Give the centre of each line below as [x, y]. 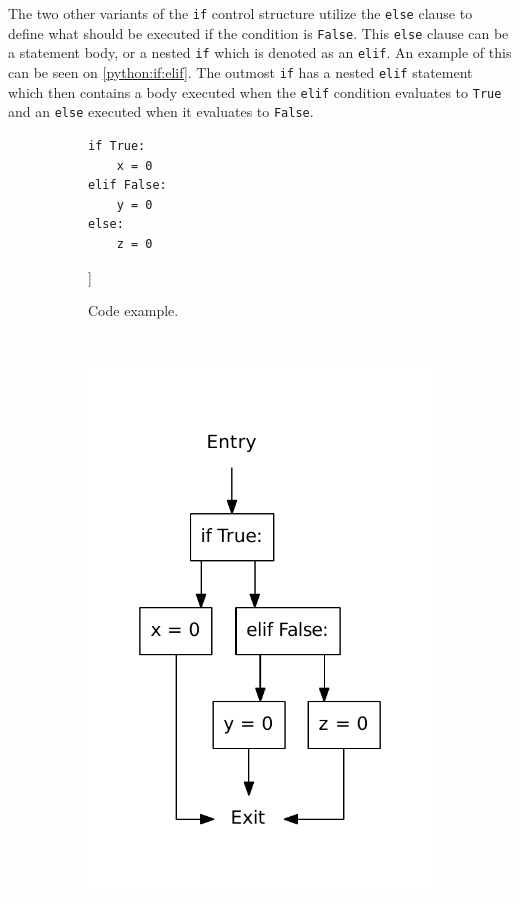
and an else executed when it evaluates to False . [161, 111]
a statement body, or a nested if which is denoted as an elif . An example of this [260, 52]
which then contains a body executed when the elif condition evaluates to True [255, 91]
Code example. [133, 310]
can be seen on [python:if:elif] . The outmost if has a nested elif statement [240, 71]
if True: [117, 145]
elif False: [127, 185]
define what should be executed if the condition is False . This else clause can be [258, 32]
